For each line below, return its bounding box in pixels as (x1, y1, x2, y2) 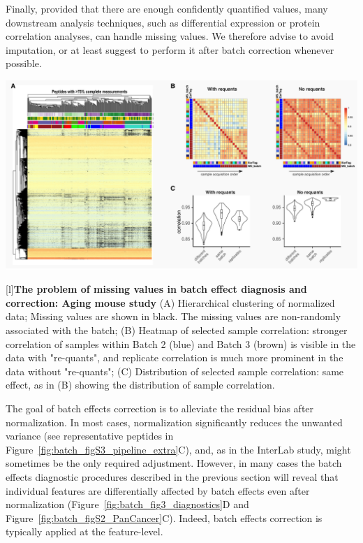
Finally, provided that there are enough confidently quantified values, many (6, 1, 328, 15)
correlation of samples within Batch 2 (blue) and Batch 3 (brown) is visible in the (6, 336, 356, 351)
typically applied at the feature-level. (6, 524, 163, 539)
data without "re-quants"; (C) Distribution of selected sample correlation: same (6, 363, 344, 378)
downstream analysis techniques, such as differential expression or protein (6, 15, 320, 29)
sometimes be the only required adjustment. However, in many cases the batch (6, 456, 342, 470)
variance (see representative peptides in (6, 428, 174, 443)
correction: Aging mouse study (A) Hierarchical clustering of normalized (6, 295, 335, 310)
